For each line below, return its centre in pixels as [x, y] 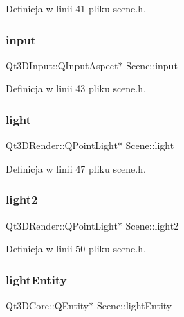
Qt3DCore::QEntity [47, 306]
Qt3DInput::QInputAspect [62, 65]
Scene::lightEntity [134, 306]
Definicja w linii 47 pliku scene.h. [76, 168]
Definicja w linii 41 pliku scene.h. [76, 8]
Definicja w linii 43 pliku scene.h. [76, 88]
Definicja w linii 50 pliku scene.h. [76, 249]
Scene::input [152, 65]
